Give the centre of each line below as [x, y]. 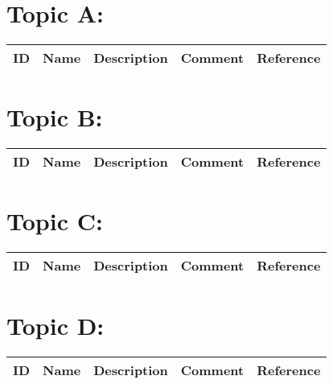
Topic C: [55, 221]
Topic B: [55, 117]
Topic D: [55, 325]
